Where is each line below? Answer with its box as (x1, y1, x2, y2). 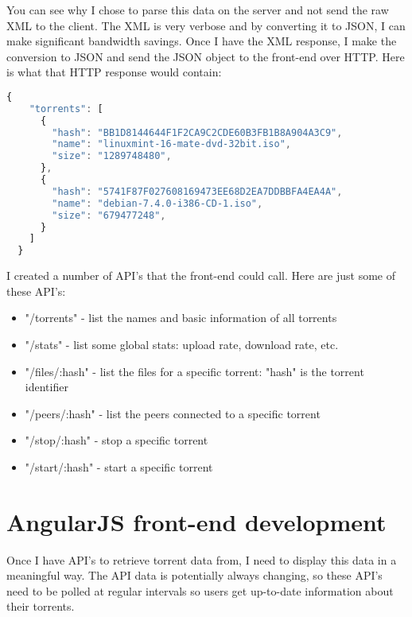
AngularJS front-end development (6, 505, 387, 537)
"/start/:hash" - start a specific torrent (25, 458, 213, 475)
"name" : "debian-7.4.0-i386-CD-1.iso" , (52, 197, 263, 209)
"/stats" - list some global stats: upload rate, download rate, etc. (25, 336, 339, 352)
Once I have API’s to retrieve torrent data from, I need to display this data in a (6, 551, 397, 568)
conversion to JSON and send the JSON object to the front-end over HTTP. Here (6, 48, 405, 64)
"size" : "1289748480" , (52, 150, 172, 162)
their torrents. (6, 598, 75, 615)
